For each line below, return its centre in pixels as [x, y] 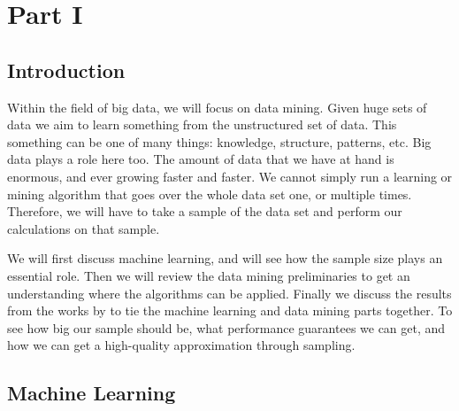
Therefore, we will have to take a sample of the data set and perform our [205, 211]
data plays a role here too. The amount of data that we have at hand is [201, 159]
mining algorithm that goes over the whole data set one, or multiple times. [210, 194]
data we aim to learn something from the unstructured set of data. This [202, 124]
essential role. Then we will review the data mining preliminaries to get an [209, 275]
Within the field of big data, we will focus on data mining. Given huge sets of [217, 107]
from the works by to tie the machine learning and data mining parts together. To [230, 310]
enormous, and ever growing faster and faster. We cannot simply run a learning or [230, 176]
